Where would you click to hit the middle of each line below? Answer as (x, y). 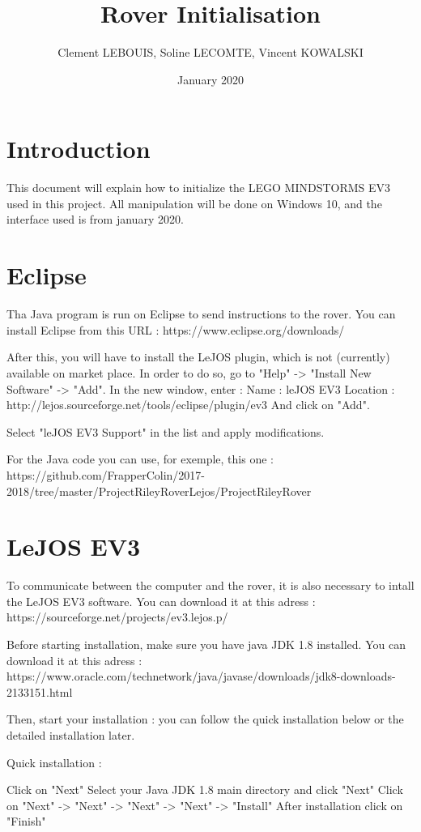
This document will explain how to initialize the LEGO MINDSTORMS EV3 (199, 188)
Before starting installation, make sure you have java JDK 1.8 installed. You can (206, 644)
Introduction (79, 149)
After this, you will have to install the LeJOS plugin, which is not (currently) (198, 357)
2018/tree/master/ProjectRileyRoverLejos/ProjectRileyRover (159, 491)
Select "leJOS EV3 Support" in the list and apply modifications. (166, 431)
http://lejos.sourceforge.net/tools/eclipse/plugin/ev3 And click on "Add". (188, 405)
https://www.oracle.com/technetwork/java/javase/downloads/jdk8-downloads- (201, 676)
